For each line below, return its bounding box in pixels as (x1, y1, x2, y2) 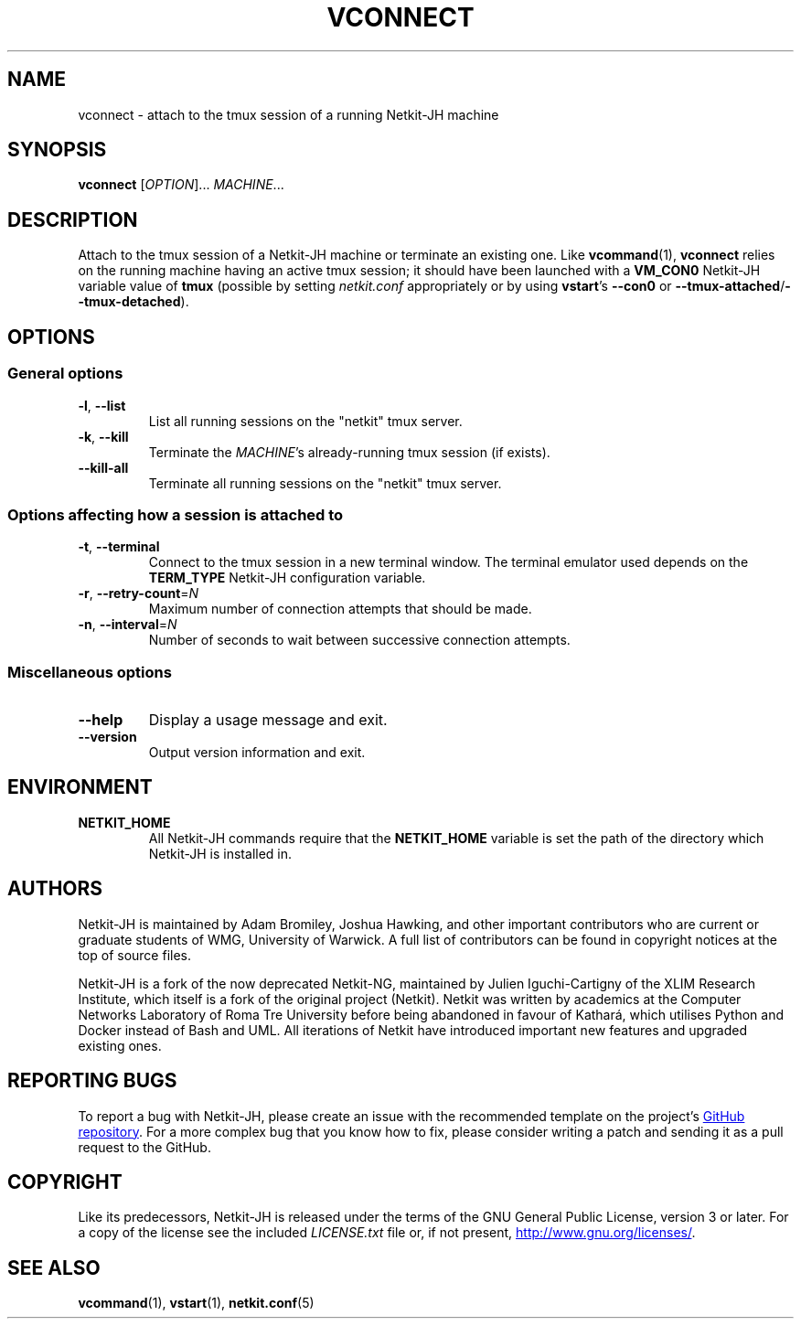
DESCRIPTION (7, 208, 138, 231)
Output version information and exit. (148, 744, 366, 760)
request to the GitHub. (78, 1139, 211, 1155)
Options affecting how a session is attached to (7, 505, 344, 524)
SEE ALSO (7, 1256, 101, 1279)
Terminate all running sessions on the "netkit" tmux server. (148, 475, 502, 491)
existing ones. (78, 1037, 162, 1053)
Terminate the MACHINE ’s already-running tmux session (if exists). (148, 444, 550, 460)
